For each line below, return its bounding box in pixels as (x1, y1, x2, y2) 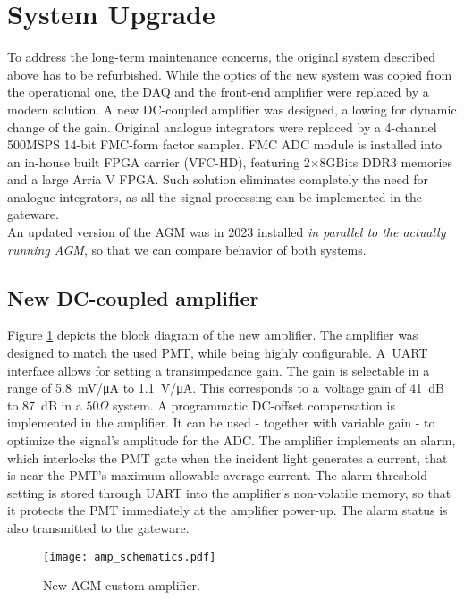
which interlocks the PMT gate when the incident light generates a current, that (7, 448, 448, 467)
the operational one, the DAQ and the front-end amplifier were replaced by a (7, 82, 429, 101)
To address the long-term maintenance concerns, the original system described (7, 47, 435, 66)
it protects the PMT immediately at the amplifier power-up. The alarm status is (7, 501, 448, 520)
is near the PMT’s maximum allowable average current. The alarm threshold (7, 466, 428, 485)
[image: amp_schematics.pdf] (43, 550, 216, 563)
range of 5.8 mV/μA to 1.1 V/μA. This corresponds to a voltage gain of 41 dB (7, 378, 444, 397)
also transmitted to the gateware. (7, 518, 190, 537)
